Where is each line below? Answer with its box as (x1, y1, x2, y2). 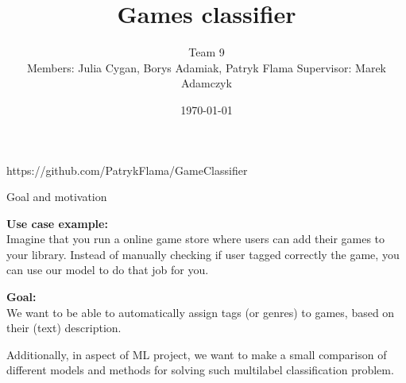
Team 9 (188, 44, 225, 60)
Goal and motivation (6, 188, 107, 205)
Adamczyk (181, 75, 232, 91)
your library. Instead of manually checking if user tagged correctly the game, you (6, 246, 400, 262)
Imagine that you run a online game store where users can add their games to (6, 230, 385, 247)
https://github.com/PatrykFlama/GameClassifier (6, 161, 248, 178)
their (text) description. (6, 319, 122, 336)
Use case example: (6, 215, 108, 231)
